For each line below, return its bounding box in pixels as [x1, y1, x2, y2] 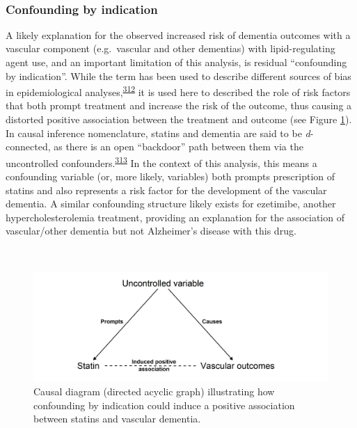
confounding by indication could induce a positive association [33, 397, 295, 412]
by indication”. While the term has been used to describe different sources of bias [6, 68, 351, 83]
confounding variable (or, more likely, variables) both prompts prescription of [6, 169, 335, 184]
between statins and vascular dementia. [33, 411, 201, 426]
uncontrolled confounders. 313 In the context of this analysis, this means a [6, 153, 317, 170]
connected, [6, 139, 51, 154]
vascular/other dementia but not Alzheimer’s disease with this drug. [6, 223, 296, 238]
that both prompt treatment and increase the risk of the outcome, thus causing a [6, 98, 352, 113]
